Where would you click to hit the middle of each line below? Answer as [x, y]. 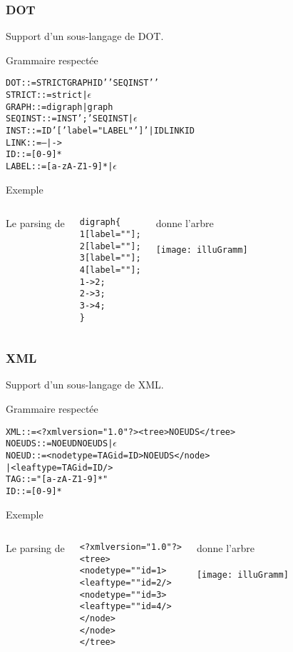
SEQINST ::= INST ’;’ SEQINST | [70, 119]
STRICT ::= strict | [47, 95]
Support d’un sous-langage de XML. [85, 385]
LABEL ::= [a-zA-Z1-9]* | [60, 166]
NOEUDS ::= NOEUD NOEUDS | [60, 444]
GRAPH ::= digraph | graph [60, 107]
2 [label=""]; [110, 246]
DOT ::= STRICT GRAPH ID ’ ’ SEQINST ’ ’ [82, 83]
